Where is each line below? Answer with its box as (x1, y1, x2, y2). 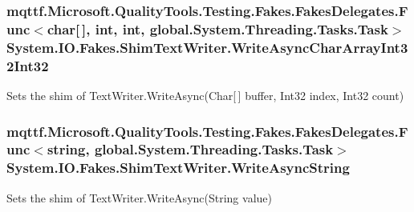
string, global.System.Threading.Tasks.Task (47, 139, 334, 159)
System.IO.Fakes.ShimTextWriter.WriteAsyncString (6, 158, 350, 178)
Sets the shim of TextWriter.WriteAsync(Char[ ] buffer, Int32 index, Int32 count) (6, 86, 404, 103)
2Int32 (6, 55, 49, 75)
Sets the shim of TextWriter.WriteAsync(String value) (6, 189, 272, 206)
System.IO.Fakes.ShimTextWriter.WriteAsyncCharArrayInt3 (6, 37, 408, 57)
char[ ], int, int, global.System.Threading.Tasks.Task (47, 18, 388, 38)
